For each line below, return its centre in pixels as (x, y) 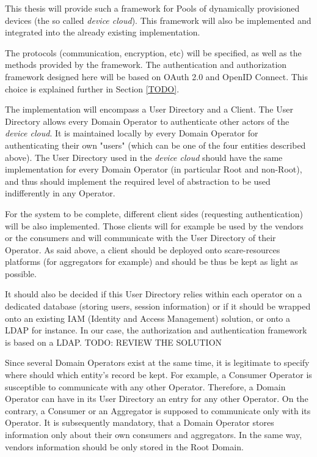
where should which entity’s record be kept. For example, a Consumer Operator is (158, 375)
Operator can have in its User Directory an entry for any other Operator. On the (157, 399)
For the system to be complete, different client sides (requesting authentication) (154, 213)
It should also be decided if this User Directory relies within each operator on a (154, 294)
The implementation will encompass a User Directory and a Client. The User (149, 109)
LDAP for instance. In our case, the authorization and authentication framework (156, 330)
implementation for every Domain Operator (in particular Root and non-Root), (154, 169)
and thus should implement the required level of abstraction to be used (138, 181)
